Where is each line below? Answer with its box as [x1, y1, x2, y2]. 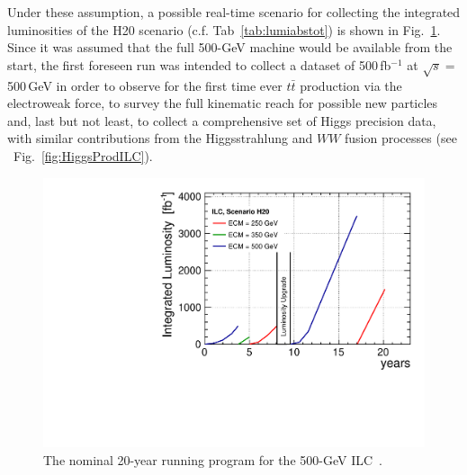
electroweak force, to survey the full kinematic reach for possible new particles [7, 94, 438, 112]
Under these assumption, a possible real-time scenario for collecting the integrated [7, 3, 461, 21]
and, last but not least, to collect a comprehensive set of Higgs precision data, [7, 111, 436, 130]
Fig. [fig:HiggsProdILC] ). [13, 146, 153, 165]
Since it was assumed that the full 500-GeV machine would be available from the [7, 38, 453, 57]
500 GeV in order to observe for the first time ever [7, 76, 283, 94]
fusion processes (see [345, 129, 457, 148]
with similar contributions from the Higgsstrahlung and [7, 129, 313, 148]
